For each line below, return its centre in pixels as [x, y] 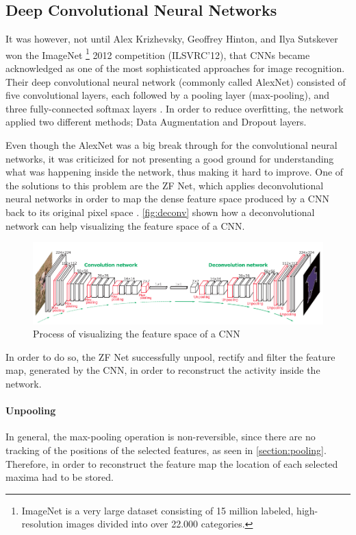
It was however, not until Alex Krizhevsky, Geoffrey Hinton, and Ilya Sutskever [172, 39]
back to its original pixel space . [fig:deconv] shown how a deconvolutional [160, 212]
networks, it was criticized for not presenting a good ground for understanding [170, 158]
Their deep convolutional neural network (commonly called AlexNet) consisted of [176, 81]
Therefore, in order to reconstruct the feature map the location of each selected [172, 463]
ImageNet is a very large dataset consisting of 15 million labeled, [157, 510]
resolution [42, 524]
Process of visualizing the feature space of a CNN [137, 334]
